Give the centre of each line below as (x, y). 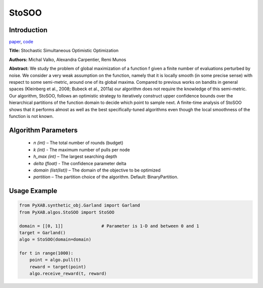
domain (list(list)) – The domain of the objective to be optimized (97, 170)
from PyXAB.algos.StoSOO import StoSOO (67, 212)
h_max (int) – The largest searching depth (75, 156)
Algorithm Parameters (43, 130)
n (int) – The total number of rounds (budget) (78, 143)
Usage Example (33, 191)
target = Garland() (42, 232)
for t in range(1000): (46, 253)
